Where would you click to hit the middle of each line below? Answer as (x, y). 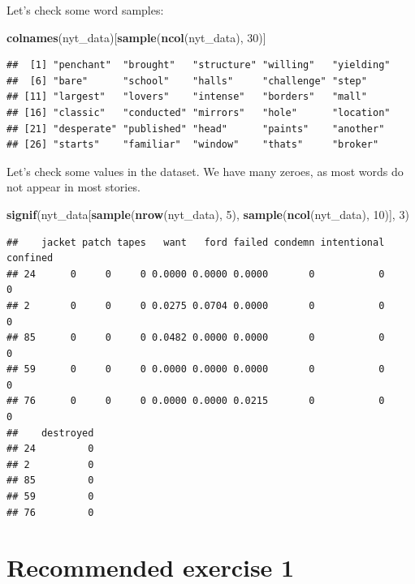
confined (30, 258)
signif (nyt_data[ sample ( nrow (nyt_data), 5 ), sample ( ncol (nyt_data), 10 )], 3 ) (208, 214)
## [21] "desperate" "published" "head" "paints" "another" (196, 129)
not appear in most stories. (73, 187)
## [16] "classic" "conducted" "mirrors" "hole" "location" (199, 112)
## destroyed (50, 433)
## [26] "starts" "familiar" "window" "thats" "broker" (193, 145)
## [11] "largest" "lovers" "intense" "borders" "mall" (187, 97)
